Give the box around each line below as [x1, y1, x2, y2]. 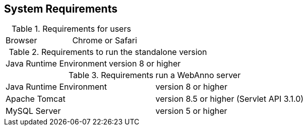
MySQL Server [6, 106, 61, 116]
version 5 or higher [155, 106, 227, 116]
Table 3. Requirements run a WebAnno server [68, 70, 241, 81]
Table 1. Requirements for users [11, 24, 131, 34]
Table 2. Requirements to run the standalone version [9, 47, 207, 57]
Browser [6, 35, 37, 46]
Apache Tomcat [6, 94, 66, 104]
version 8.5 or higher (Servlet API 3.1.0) [155, 94, 304, 104]
